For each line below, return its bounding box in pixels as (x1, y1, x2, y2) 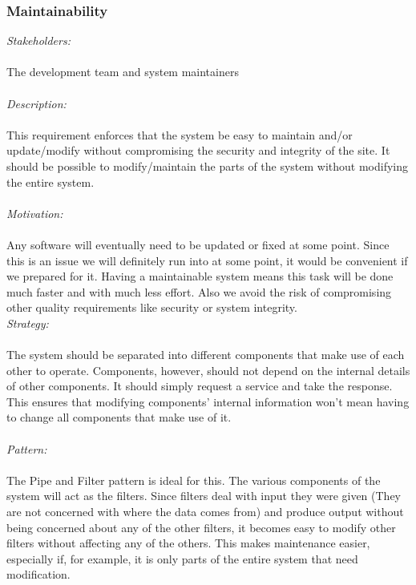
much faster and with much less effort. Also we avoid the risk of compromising (6, 283, 392, 300)
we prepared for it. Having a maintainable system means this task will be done (6, 268, 394, 284)
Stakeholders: (6, 32, 71, 49)
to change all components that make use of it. (6, 409, 232, 426)
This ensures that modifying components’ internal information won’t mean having (6, 393, 410, 409)
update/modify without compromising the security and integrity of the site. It (6, 142, 390, 159)
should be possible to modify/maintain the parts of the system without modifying (6, 157, 409, 174)
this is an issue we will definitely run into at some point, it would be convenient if (6, 252, 408, 268)
